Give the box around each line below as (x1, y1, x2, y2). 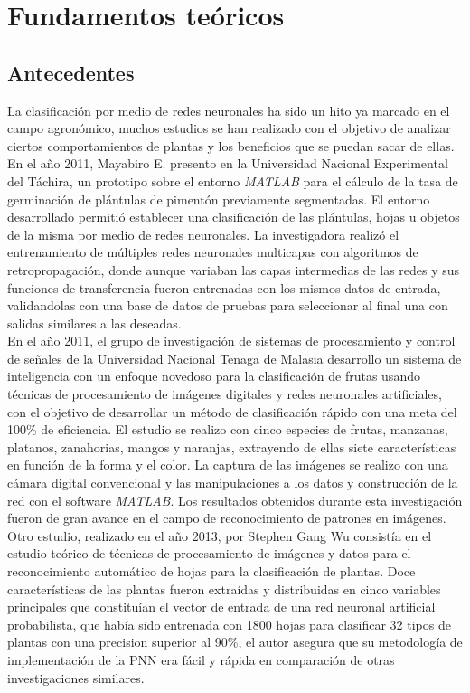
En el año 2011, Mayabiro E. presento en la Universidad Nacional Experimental (7, 154, 448, 173)
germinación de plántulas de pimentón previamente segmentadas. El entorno (7, 189, 430, 208)
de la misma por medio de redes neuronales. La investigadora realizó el (7, 224, 399, 243)
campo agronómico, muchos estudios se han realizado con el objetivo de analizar (7, 119, 451, 138)
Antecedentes (7, 58, 135, 86)
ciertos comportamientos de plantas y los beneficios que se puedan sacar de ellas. (7, 136, 455, 155)
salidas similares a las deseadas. (7, 313, 182, 332)
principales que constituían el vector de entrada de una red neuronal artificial (7, 597, 436, 616)
